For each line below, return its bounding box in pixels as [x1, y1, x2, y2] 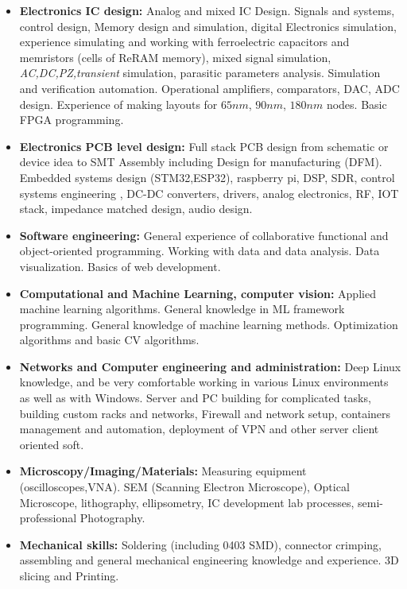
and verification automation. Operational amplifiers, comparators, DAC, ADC [19, 79, 400, 96]
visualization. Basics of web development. [19, 258, 221, 274]
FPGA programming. [19, 111, 124, 128]
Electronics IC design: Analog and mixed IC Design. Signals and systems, [19, 2, 395, 18]
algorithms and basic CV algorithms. [19, 331, 200, 348]
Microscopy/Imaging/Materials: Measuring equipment [19, 463, 307, 479]
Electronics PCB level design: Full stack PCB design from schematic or [19, 138, 389, 154]
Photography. [79, 510, 145, 526]
